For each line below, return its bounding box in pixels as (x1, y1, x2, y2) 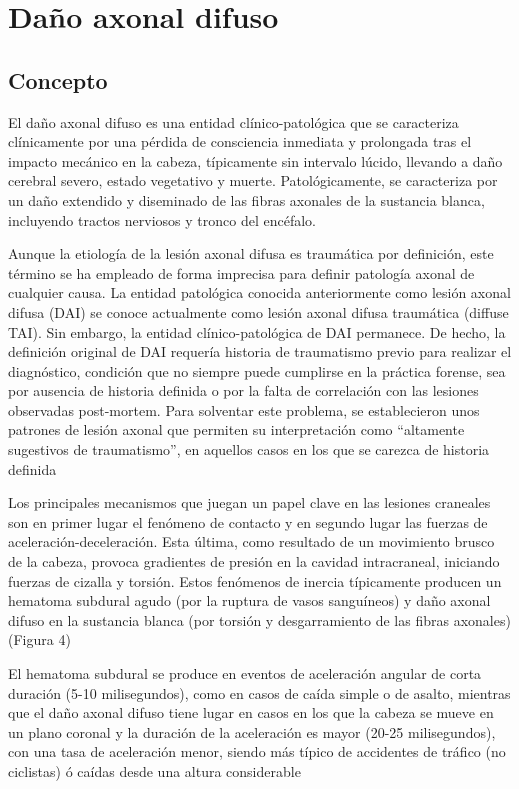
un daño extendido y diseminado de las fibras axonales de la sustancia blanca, (8, 189, 485, 210)
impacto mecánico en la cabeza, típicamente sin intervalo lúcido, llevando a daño (8, 150, 503, 171)
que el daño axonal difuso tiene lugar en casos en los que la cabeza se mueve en (8, 702, 494, 723)
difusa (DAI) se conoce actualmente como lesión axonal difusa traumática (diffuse (8, 301, 509, 322)
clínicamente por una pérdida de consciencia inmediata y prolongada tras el (8, 131, 472, 152)
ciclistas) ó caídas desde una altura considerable (8, 760, 301, 781)
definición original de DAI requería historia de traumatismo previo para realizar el (8, 341, 512, 362)
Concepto (8, 64, 108, 95)
